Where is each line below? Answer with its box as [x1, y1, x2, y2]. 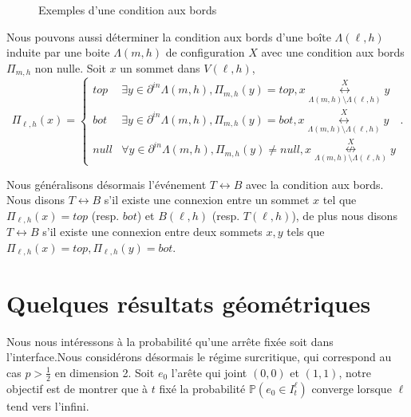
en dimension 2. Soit [54, 364, 155, 380]
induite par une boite [6, 44, 110, 61]
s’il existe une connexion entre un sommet [104, 191, 310, 208]
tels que [287, 223, 325, 240]
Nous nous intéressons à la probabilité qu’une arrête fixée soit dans [6, 332, 334, 349]
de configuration [165, 44, 245, 61]
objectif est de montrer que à [6, 380, 148, 396]
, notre [338, 364, 371, 380]
